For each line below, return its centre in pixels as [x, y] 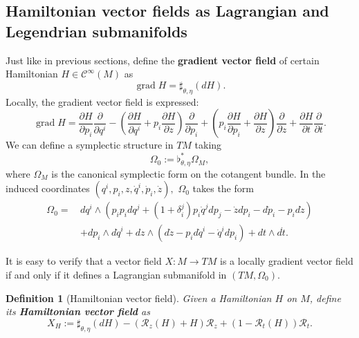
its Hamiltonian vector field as [78, 311]
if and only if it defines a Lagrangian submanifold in [116, 274]
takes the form [223, 188]
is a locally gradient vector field [287, 261]
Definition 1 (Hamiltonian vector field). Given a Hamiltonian [139, 298]
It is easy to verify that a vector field [84, 261]
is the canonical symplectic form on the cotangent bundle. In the [188, 173]
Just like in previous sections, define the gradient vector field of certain [163, 60]
